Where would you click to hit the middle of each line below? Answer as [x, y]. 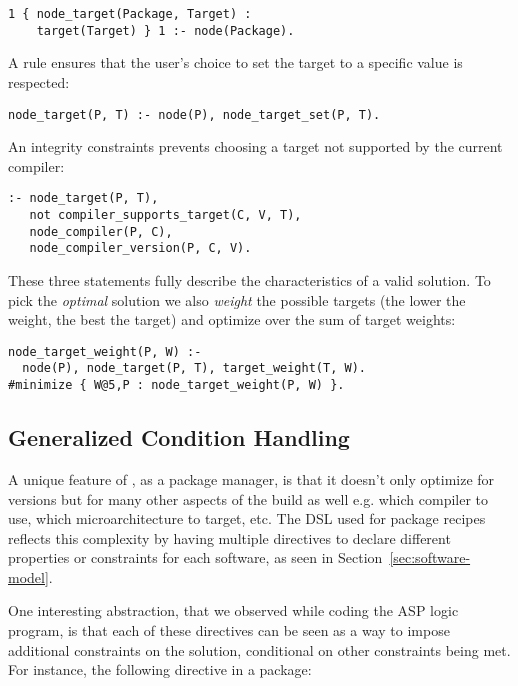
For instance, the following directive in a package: [160, 669]
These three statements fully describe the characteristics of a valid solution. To [249, 279]
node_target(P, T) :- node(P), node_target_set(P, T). [194, 114]
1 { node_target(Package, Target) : [130, 14]
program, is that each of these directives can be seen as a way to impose [229, 630]
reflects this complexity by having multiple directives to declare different [229, 537]
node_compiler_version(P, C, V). [140, 248]
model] [28, 576]
